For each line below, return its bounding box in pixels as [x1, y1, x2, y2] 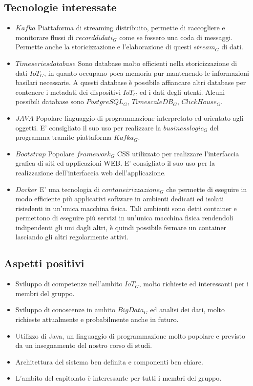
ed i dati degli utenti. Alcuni [140, 86, 225, 97]
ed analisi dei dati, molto [150, 304, 225, 315]
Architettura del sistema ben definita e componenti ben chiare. [15, 356, 203, 366]
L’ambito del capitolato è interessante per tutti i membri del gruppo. [15, 373, 222, 383]
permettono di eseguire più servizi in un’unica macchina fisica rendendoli [15, 213, 233, 223]
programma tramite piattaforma [15, 132, 112, 142]
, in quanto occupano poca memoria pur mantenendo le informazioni [44, 67, 249, 78]
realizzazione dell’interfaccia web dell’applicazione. [15, 167, 166, 177]
